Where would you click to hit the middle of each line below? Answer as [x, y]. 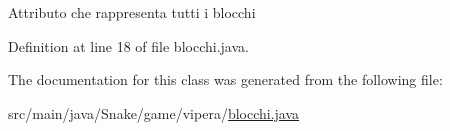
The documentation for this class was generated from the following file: [225, 79]
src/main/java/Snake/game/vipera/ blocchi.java [154, 112]
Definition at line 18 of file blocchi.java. [128, 45]
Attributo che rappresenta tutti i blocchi [132, 12]
